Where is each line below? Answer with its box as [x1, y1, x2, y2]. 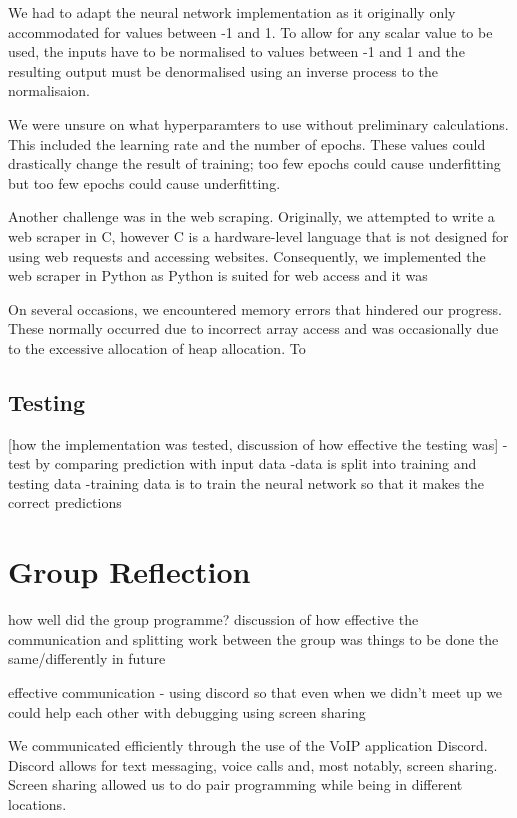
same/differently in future [8, 648, 166, 669]
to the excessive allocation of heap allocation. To [8, 337, 306, 358]
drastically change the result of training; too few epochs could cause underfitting [8, 153, 501, 174]
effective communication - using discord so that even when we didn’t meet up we [8, 681, 503, 702]
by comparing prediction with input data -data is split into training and [35, 453, 477, 474]
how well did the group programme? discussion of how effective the [8, 609, 419, 630]
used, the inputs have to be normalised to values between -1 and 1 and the [8, 41, 465, 62]
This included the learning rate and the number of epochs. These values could [8, 133, 486, 154]
